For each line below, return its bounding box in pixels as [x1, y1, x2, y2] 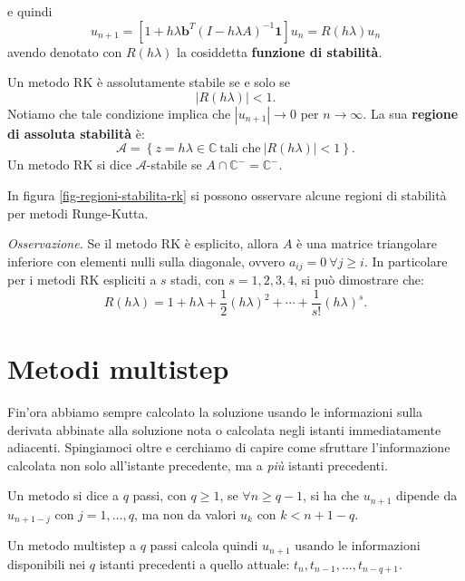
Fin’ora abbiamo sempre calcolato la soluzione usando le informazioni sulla [7, 402, 422, 421]
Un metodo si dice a [7, 486, 119, 505]
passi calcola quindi [150, 536, 258, 555]
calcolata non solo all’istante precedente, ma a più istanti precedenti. [7, 455, 388, 474]
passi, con [132, 486, 187, 505]
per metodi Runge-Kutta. [7, 203, 149, 222]
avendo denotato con [7, 42, 122, 61]
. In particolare [363, 251, 448, 270]
